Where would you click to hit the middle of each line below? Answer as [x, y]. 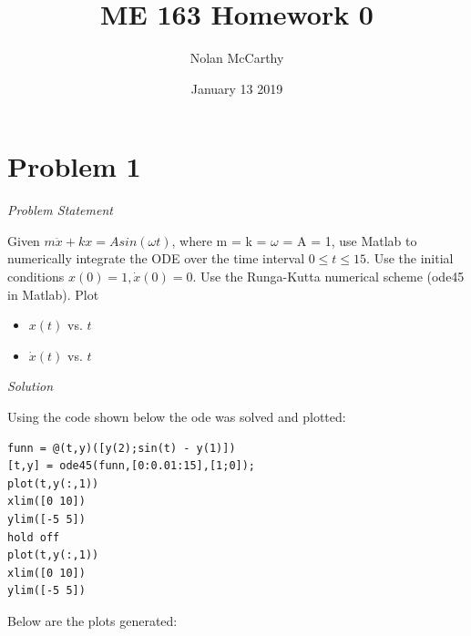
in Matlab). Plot [53, 294]
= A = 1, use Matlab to [350, 240]
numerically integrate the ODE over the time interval [156, 258]
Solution [31, 386]
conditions [36, 277]
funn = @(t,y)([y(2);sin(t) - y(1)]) [122, 448]
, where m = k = [219, 240]
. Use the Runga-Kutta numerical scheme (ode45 [328, 277]
